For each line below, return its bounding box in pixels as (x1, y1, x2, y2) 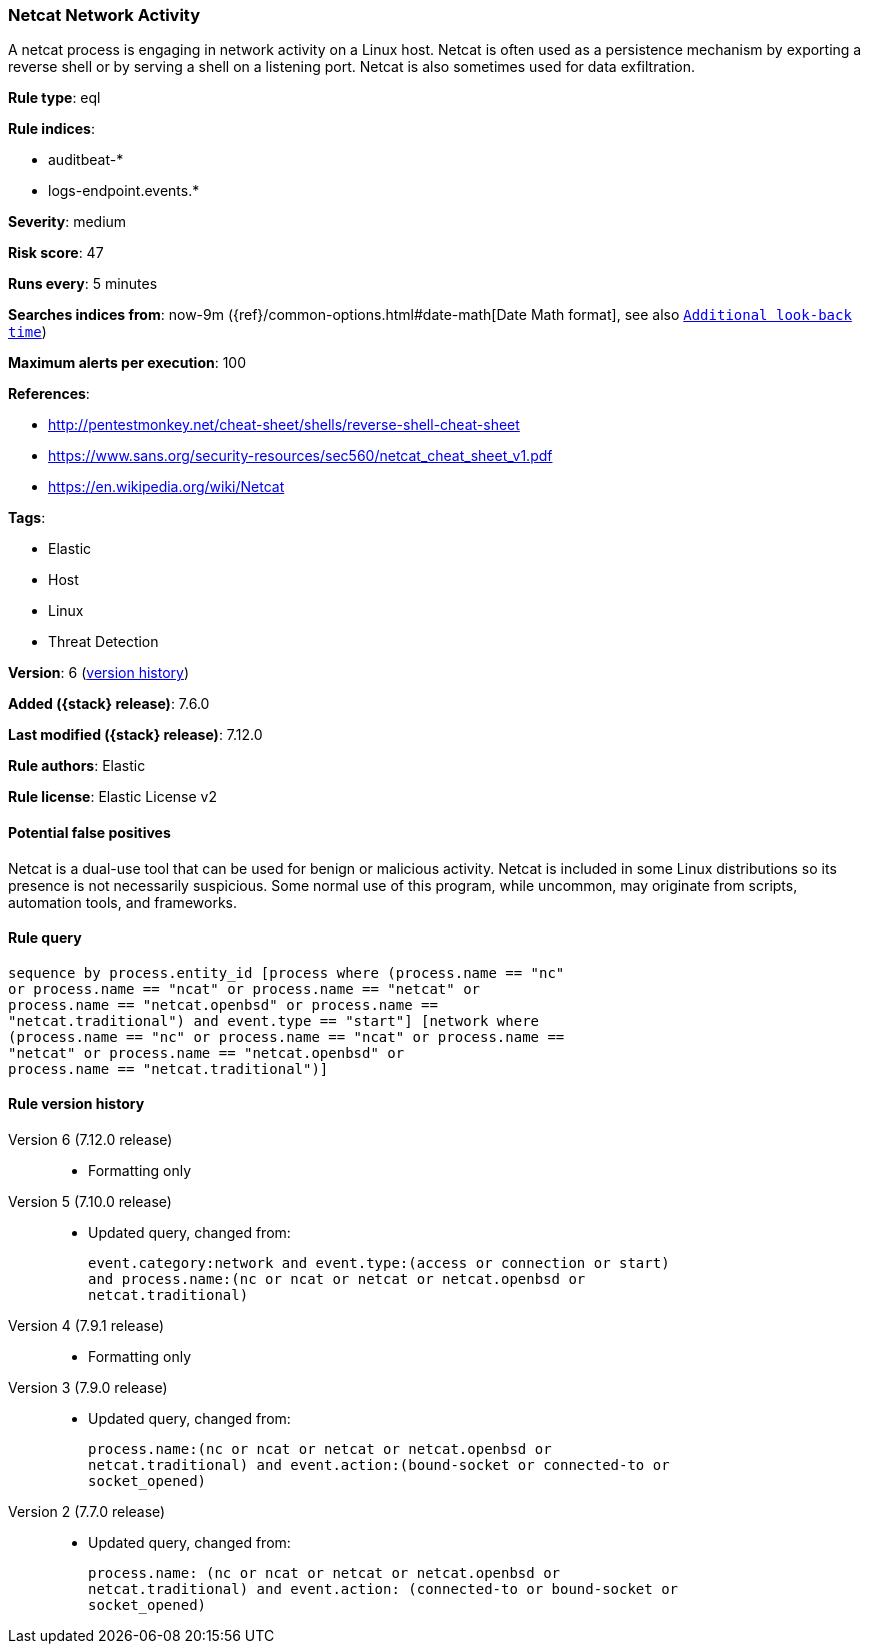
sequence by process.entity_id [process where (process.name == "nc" (8, 964, 565, 981)
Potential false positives (8, 823, 171, 841)
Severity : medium (8, 213, 127, 231)
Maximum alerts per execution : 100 (8, 354, 247, 372)
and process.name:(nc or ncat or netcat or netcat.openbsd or (88, 1271, 586, 1288)
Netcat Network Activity (8, 5, 201, 25)
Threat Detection (48, 633, 159, 651)
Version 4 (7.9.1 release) (8, 1317, 164, 1335)
